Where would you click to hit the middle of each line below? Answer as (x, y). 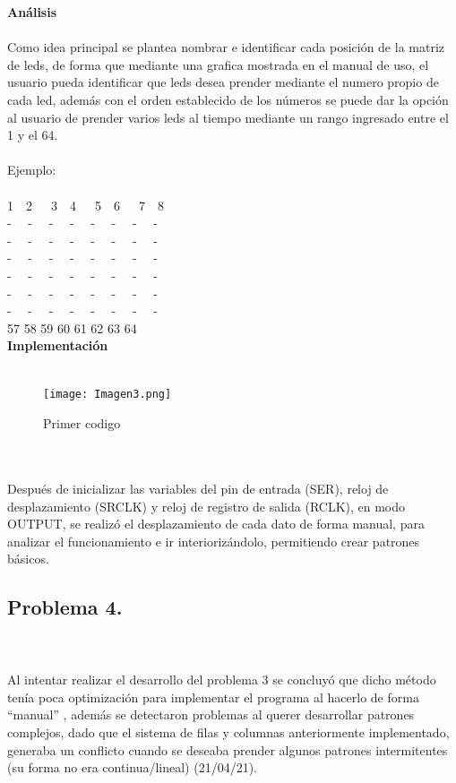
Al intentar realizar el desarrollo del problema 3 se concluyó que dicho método (222, 680)
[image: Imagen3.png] (108, 395)
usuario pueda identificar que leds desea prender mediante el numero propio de (223, 82)
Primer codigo (82, 423)
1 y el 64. (33, 135)
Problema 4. (65, 607)
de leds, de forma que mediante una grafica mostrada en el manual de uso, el (218, 64)
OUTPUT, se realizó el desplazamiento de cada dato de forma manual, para (216, 524)
